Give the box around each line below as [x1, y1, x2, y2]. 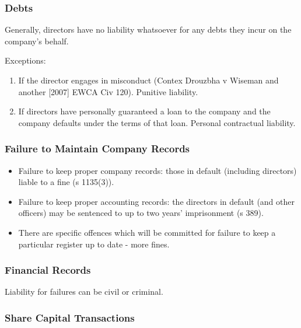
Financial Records [5, 263, 91, 277]
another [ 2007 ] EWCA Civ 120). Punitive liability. [18, 85, 198, 97]
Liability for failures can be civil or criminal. [5, 285, 163, 298]
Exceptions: [5, 54, 46, 67]
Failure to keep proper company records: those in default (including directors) [18, 164, 297, 176]
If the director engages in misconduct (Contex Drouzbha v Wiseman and [18, 74, 279, 86]
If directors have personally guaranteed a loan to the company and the [18, 105, 271, 117]
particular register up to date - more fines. [18, 238, 170, 250]
